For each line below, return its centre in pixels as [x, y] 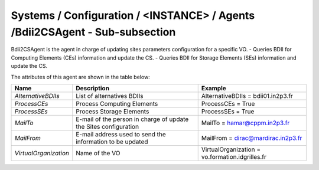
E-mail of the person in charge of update [132, 119]
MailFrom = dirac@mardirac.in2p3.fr [252, 138]
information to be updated [112, 142]
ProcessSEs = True [228, 111]
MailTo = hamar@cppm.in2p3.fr [245, 123]
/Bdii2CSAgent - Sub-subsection [93, 32]
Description [92, 88]
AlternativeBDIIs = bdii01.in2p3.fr [247, 96]
